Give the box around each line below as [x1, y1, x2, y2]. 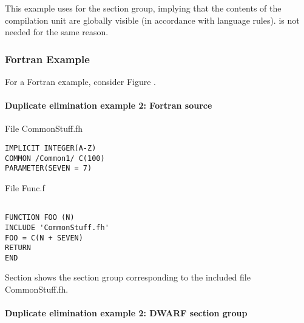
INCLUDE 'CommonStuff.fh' [5, 223, 109, 232]
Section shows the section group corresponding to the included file [5, 271, 251, 284]
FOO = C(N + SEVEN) [5, 233, 83, 242]
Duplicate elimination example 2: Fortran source [5, 99, 212, 112]
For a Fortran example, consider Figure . [5, 75, 156, 87]
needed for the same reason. [5, 25, 109, 38]
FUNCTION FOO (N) [5, 213, 75, 222]
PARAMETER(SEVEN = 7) [5, 164, 92, 173]
